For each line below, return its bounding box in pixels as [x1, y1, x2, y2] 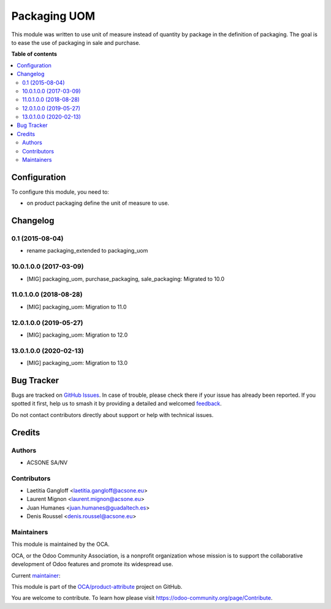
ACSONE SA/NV [26, 459, 68, 466]
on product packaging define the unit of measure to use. [26, 199, 170, 207]
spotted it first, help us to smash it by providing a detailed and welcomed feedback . [11, 400, 222, 407]
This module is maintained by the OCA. [11, 540, 110, 548]
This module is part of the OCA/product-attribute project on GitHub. [11, 583, 183, 590]
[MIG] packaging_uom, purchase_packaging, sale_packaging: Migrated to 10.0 [26, 275, 225, 282]
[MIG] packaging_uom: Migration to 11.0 [26, 303, 127, 310]
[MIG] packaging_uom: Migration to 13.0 [26, 359, 128, 367]
